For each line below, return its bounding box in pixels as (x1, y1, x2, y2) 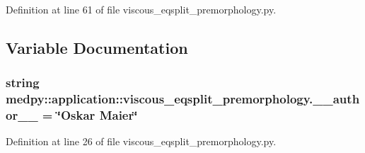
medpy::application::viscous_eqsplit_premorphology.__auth (6, 90, 360, 108)
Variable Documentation (6, 36, 188, 58)
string (6, 74, 40, 91)
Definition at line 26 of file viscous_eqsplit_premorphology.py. (6, 134, 277, 149)
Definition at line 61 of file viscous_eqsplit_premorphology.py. (6, 2, 277, 16)
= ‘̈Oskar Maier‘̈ (42, 106, 138, 124)
